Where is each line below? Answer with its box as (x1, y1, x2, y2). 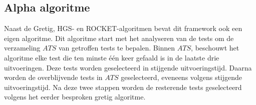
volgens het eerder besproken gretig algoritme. (4, 91, 146, 102)
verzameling (4, 42, 41, 53)
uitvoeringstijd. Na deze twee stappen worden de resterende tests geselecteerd (4, 81, 242, 92)
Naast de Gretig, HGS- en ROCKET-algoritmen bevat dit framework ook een (4, 23, 242, 33)
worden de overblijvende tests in (4, 72, 103, 82)
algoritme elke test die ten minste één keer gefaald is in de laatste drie (4, 52, 219, 62)
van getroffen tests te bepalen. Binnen (58, 42, 175, 53)
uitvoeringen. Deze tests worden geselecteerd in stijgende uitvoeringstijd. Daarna (4, 62, 252, 72)
